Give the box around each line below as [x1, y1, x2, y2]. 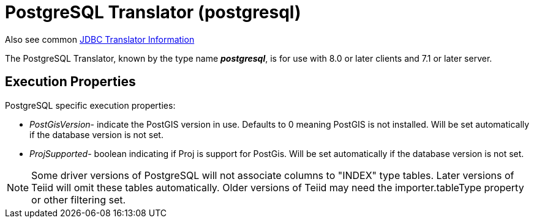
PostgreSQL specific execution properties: [5, 100, 176, 111]
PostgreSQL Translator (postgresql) [5, 2, 301, 23]
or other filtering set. [31, 193, 126, 206]
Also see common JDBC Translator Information [5, 34, 195, 45]
